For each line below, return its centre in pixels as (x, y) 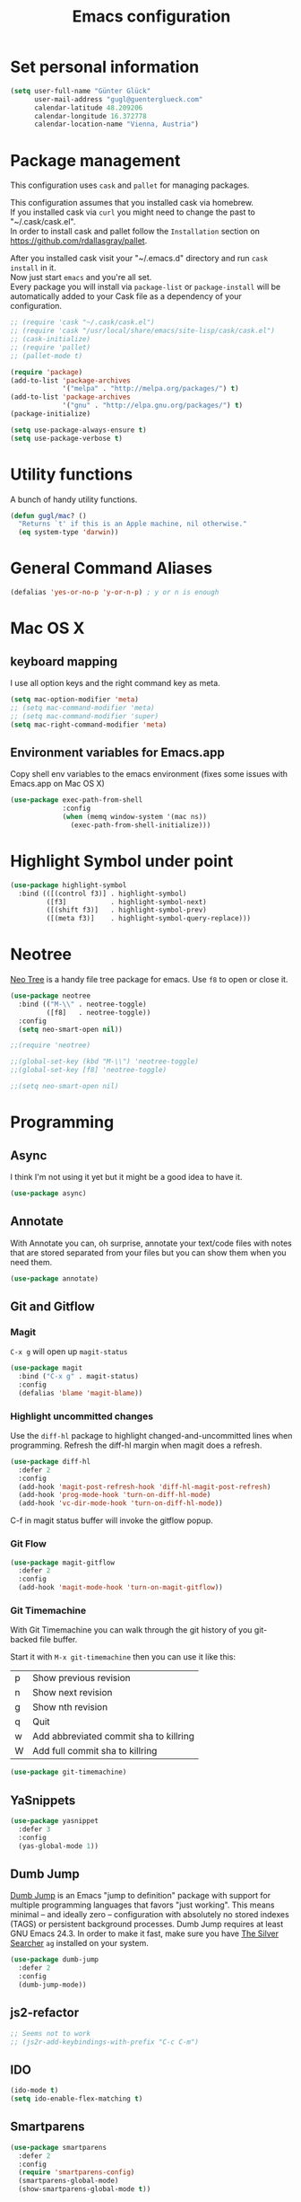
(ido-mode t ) (34, 2091)
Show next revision (72, 1693)
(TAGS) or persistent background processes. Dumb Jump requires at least (147, 1925)
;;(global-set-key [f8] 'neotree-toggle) (89, 1070)
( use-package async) (49, 1193)
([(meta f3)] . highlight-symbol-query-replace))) (149, 919)
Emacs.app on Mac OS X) (58, 784)
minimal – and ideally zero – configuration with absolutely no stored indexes (150, 1915)
